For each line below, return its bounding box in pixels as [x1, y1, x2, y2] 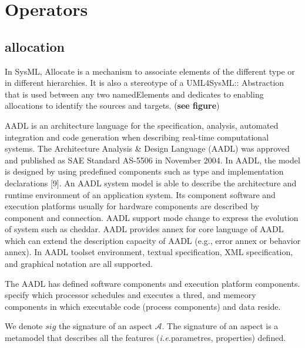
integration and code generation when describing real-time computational [5, 130, 269, 143]
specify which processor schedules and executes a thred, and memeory [5, 289, 256, 301]
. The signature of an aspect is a [162, 320, 279, 332]
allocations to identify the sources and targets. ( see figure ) [5, 99, 220, 112]
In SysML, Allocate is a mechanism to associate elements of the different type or [5, 65, 295, 77]
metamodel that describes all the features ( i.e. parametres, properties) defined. [5, 332, 286, 344]
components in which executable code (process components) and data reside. [5, 300, 281, 312]
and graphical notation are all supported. [5, 257, 153, 270]
